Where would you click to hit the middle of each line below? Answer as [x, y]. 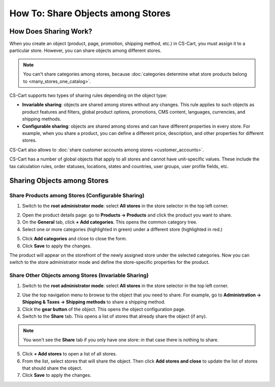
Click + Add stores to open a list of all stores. [70, 354]
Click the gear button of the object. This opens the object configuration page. [104, 309]
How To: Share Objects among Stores [90, 13]
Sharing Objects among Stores [59, 181]
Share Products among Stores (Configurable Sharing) [77, 196]
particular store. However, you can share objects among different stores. [85, 50]
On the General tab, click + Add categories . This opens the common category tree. [110, 222]
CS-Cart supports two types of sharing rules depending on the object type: [88, 95]
